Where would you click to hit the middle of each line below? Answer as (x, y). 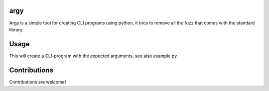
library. (16, 29)
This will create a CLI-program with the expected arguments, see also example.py (93, 56)
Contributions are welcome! (38, 82)
